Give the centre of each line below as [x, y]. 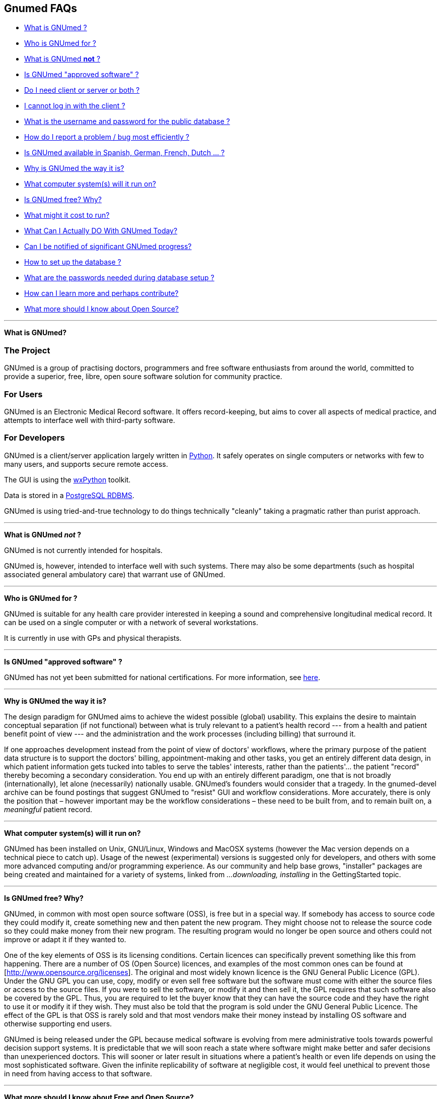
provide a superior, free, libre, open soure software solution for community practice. [143, 377]
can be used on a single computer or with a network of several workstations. [131, 622]
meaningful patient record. [48, 809]
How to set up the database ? [73, 262]
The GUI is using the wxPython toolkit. [67, 479]
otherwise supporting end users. [58, 1023]
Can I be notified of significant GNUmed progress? [108, 247]
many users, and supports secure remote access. [86, 464]
